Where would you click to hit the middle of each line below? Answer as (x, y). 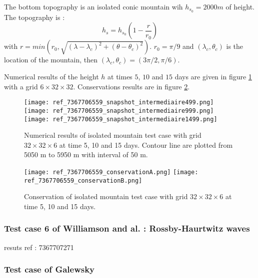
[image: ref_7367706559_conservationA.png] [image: (111, 172)
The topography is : (34, 17)
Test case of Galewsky (49, 269)
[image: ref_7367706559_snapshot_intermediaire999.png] (119, 111)
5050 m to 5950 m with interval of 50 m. (86, 154)
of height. (240, 6)
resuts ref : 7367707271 (39, 247)
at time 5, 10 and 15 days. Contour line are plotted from (146, 144)
